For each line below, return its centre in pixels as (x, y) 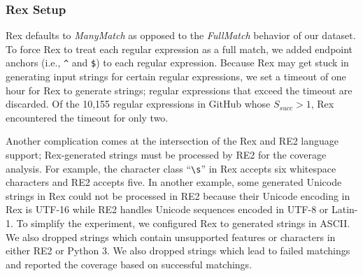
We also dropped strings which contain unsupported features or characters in (171, 237)
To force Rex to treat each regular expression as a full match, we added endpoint (179, 49)
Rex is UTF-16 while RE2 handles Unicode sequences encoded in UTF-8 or (167, 209)
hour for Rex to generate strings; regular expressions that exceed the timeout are (179, 90)
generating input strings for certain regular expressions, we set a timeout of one (176, 77)
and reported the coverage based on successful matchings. (129, 264)
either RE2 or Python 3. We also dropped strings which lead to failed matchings (178, 250)
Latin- (344, 209)
